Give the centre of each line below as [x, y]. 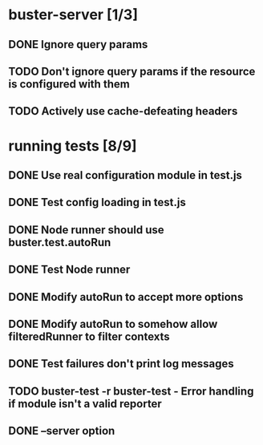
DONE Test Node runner [69, 270]
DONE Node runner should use [86, 230]
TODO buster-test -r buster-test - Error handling [131, 391]
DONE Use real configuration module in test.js [125, 175]
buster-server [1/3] [73, 15]
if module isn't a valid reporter [85, 404]
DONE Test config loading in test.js [97, 202]
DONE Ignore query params [78, 44]
